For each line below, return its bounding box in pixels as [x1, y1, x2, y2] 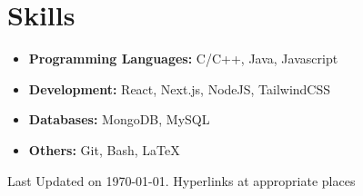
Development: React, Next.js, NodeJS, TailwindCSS [28, 79, 331, 98]
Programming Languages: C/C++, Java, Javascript [28, 49, 338, 68]
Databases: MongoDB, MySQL [28, 110, 210, 129]
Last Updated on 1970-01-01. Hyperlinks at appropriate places [7, 171, 356, 190]
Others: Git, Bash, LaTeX [28, 140, 180, 159]
